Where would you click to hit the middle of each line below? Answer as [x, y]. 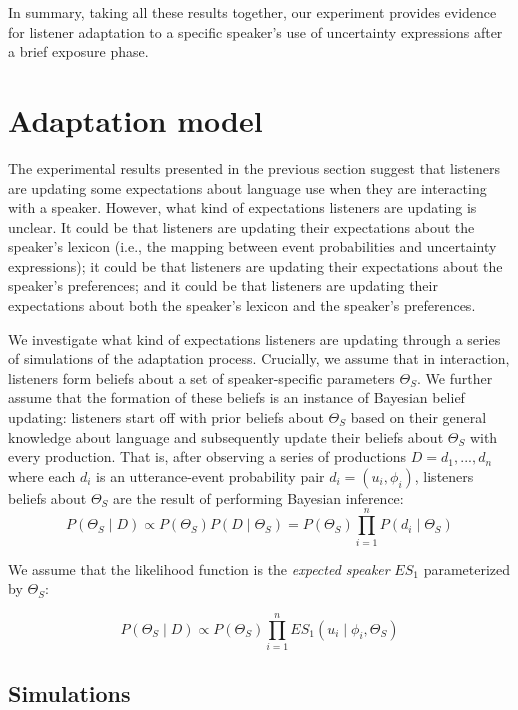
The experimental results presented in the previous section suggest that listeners [254, 167]
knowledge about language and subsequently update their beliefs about [226, 436]
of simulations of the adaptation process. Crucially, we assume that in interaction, [259, 358]
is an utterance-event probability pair [210, 475]
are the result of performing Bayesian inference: [258, 497]
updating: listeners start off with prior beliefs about [166, 417]
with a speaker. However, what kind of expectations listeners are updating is [242, 207]
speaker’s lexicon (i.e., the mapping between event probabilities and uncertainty [252, 246]
